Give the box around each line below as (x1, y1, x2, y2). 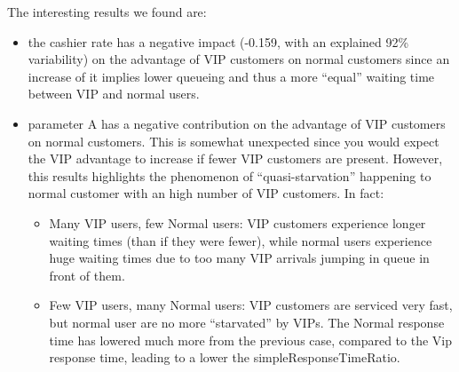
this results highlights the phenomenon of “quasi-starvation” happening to (28, 166, 431, 185)
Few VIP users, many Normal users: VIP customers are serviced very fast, (49, 296, 453, 314)
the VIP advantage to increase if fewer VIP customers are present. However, (28, 149, 443, 168)
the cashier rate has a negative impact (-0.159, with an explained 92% (28, 32, 409, 51)
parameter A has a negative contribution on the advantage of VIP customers (28, 114, 446, 132)
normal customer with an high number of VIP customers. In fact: (28, 184, 384, 202)
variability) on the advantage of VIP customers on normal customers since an (28, 50, 450, 68)
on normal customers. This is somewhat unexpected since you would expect (28, 131, 439, 150)
